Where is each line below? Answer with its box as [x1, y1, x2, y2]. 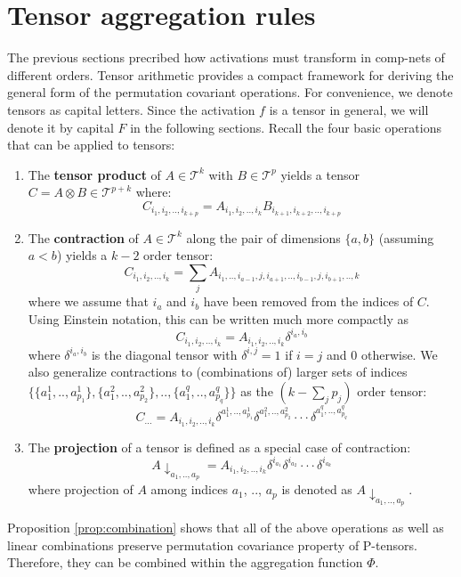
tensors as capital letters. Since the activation [7, 100, 255, 118]
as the [240, 381, 273, 400]
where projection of [28, 480, 133, 499]
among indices [150, 480, 228, 499]
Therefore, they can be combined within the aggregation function [7, 553, 363, 572]
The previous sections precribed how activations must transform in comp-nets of [7, 48, 445, 67]
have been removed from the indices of [203, 292, 414, 311]
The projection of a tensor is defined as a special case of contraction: [28, 437, 411, 456]
